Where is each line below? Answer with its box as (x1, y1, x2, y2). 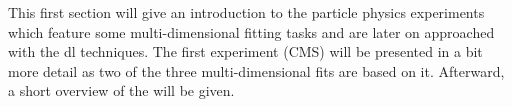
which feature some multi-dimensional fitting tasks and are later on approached (8, 21, 495, 42)
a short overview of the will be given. (8, 80, 235, 101)
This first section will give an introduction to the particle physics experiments (8, 2, 485, 22)
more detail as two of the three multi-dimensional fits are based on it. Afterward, (8, 60, 505, 81)
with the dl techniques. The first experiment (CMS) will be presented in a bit (8, 41, 483, 62)
